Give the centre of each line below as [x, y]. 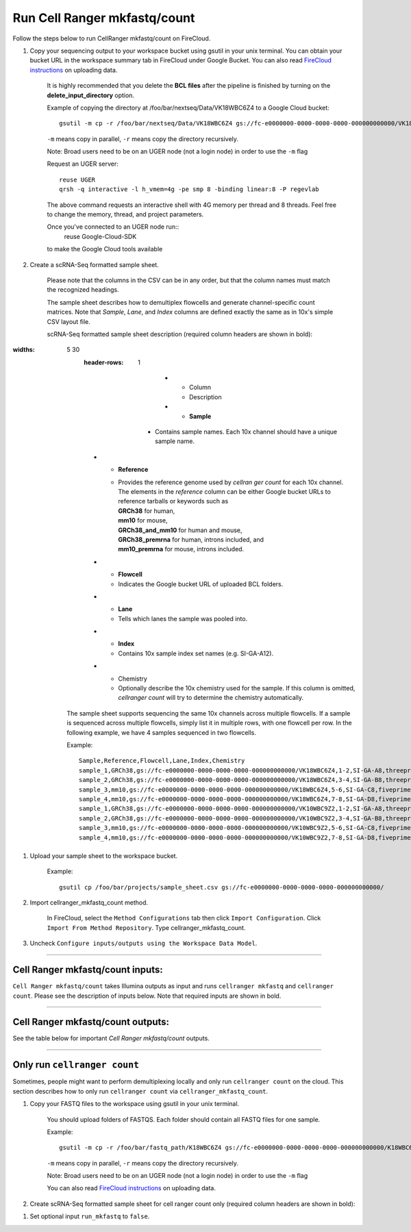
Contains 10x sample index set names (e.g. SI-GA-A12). [196, 653]
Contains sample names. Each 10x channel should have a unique [246, 432]
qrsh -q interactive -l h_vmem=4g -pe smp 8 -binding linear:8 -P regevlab [189, 189]
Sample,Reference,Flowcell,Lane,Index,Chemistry [162, 761]
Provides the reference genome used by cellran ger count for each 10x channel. [231, 482]
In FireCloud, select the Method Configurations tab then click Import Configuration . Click [184, 918]
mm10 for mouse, [143, 520]
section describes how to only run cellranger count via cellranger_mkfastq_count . [140, 1091]
